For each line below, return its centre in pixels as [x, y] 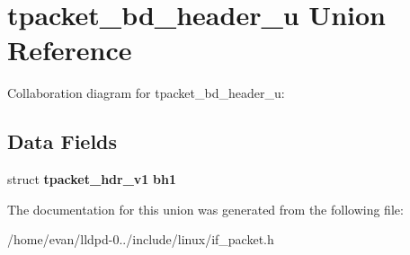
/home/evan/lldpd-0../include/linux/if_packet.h [141, 239]
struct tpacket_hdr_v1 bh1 [92, 179]
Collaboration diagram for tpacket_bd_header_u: [146, 93]
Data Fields [62, 141]
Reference [70, 50]
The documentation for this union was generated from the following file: [205, 209]
